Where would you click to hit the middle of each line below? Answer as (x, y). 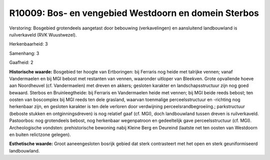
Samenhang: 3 (24, 53)
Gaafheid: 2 (21, 62)
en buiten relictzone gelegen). (40, 134)
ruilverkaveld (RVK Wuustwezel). (43, 34)
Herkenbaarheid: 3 (28, 44)
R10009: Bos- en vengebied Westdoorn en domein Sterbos (134, 13)
